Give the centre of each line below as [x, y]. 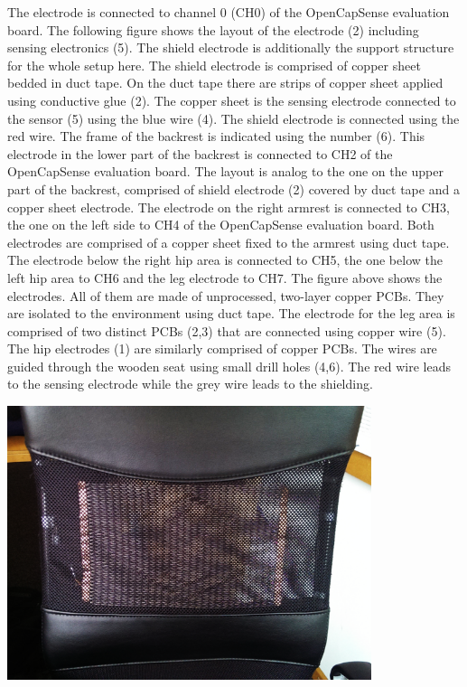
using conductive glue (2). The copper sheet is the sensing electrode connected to [232, 100]
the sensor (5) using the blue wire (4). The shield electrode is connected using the [233, 118]
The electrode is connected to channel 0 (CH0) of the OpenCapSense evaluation [229, 12]
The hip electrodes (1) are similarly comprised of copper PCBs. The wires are [222, 348]
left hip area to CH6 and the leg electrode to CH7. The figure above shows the [225, 277]
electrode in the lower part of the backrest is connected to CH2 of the [200, 153]
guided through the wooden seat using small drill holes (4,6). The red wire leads [229, 366]
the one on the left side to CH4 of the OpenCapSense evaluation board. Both [221, 225]
